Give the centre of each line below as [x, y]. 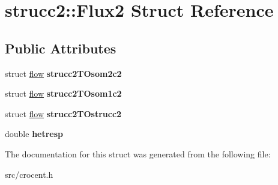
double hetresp [34, 134]
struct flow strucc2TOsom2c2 [63, 73]
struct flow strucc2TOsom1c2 [63, 93]
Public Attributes [61, 48]
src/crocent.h [29, 174]
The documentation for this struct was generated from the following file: [138, 153]
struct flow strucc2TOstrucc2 [63, 113]
